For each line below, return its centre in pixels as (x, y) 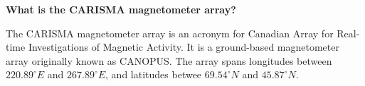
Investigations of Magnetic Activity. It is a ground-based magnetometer (184, 47)
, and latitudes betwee (154, 74)
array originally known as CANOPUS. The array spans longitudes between (169, 60)
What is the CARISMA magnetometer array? (121, 9)
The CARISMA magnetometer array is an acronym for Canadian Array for (170, 33)
